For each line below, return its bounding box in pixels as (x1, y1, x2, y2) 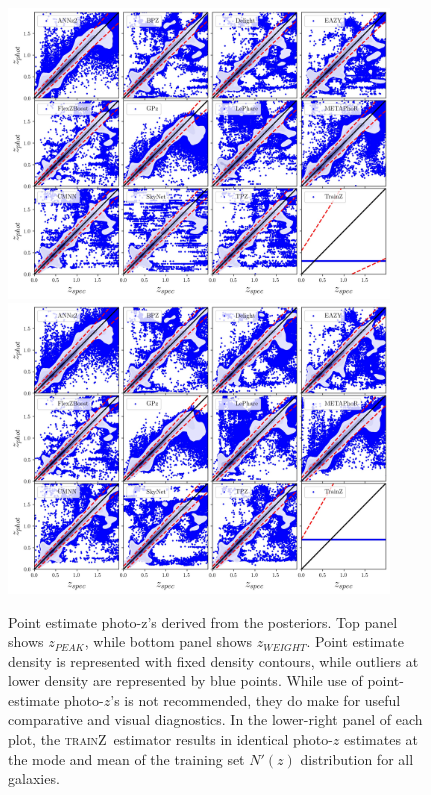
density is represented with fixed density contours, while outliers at (8, 650, 419, 671)
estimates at (343, 729, 419, 750)
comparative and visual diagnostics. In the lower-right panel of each (8, 709, 423, 730)
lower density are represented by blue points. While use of (8, 670, 363, 691)
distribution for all (300, 748, 414, 769)
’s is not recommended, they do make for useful (110, 689, 401, 710)
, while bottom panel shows (84, 631, 253, 652)
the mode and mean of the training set (8, 748, 245, 769)
